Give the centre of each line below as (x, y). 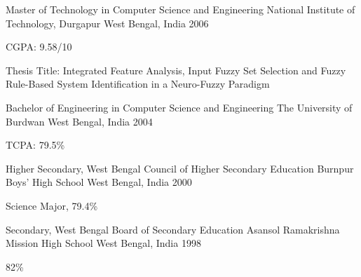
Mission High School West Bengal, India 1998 (103, 243)
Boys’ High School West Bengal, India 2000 (99, 182)
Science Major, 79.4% (52, 205)
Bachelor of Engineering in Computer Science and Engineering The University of (179, 107)
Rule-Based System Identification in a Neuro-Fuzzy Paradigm (138, 84)
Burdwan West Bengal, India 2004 (79, 121)
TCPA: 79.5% (35, 145)
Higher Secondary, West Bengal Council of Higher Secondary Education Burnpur (180, 168)
